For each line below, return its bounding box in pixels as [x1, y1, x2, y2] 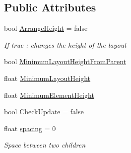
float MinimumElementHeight [4, 89, 94, 100]
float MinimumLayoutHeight [4, 73, 91, 83]
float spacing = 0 [4, 123, 56, 133]
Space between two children [4, 140, 86, 150]
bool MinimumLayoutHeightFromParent [4, 56, 127, 67]
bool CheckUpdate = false [4, 106, 84, 117]
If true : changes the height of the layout [4, 39, 127, 50]
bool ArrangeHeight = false [4, 23, 88, 33]
